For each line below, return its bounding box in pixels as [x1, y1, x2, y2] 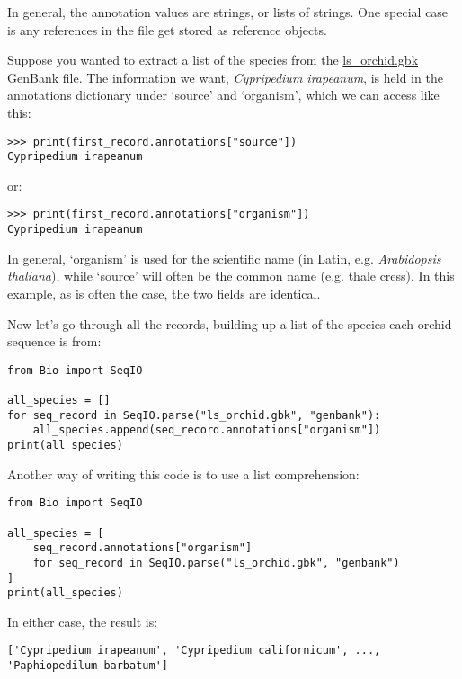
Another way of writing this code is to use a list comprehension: [7, 464, 360, 483]
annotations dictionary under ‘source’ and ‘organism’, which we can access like [7, 85, 440, 104]
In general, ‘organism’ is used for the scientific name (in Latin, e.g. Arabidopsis [7, 248, 441, 267]
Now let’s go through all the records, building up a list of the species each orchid [7, 314, 452, 333]
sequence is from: [7, 332, 102, 351]
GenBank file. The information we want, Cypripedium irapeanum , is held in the [7, 67, 443, 86]
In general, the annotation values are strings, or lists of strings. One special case [7, 3, 449, 21]
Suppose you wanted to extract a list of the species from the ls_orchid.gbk [7, 50, 419, 69]
